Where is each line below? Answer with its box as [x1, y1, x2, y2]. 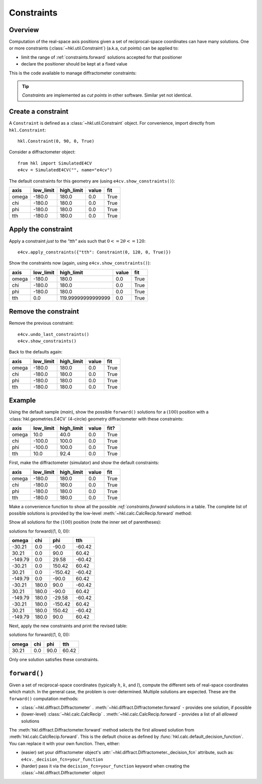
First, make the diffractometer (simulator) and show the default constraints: [9, 460, 160, 466]
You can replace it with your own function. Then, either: [9, 740, 120, 746]
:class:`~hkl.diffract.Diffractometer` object [21, 770, 105, 776]
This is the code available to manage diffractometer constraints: [9, 70, 137, 76]
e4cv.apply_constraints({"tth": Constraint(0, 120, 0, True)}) [17, 249, 171, 255]
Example [9, 396, 36, 405]
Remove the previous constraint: [9, 320, 74, 326]
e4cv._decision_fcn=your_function [21, 756, 103, 762]
